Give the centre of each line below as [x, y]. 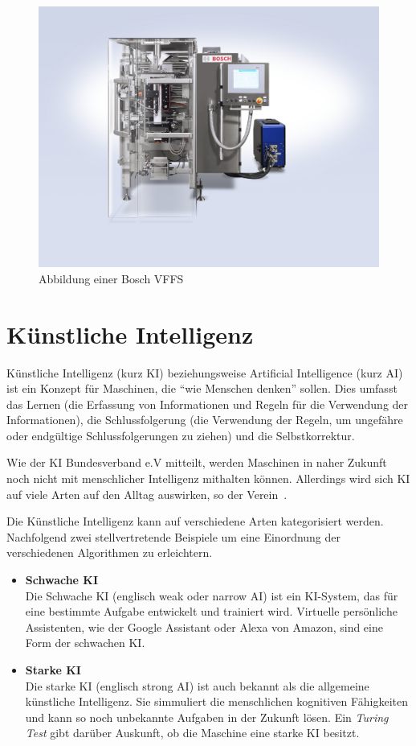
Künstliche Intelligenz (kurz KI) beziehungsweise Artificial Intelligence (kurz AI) [205, 372]
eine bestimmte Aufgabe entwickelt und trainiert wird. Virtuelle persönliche [211, 611]
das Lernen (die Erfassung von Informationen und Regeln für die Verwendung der [208, 404]
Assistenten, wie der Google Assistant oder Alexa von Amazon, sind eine [204, 626]
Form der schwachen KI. [85, 643]
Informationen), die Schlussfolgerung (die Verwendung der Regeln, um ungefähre [205, 420]
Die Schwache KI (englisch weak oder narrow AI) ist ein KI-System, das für [212, 595]
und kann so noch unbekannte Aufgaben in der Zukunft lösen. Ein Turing [207, 717]
